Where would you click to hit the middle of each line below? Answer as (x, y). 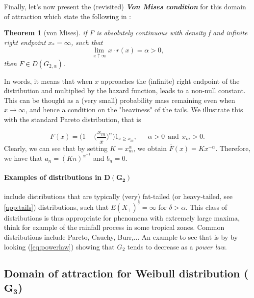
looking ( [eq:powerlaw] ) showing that (59, 246)
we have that (23, 158)
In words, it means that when (48, 81)
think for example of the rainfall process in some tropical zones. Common (114, 227)
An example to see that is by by (190, 236)
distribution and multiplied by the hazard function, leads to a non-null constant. (125, 90)
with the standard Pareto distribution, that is (73, 119)
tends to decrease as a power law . (177, 246)
